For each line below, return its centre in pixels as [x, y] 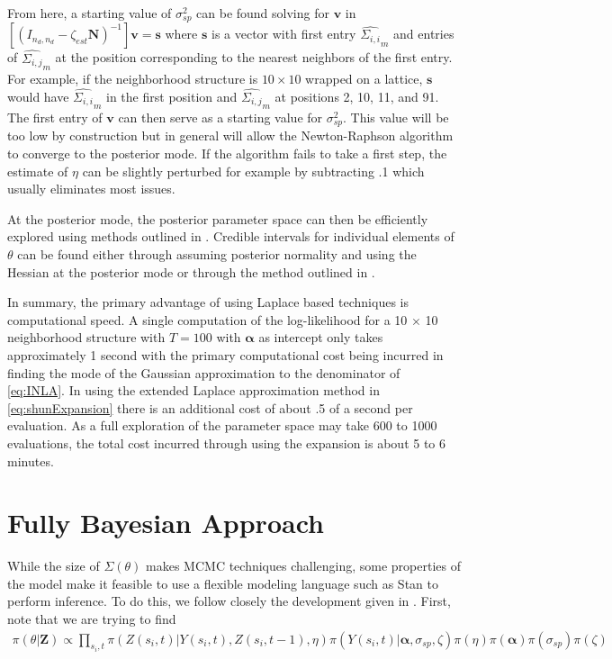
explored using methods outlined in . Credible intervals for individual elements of [231, 236]
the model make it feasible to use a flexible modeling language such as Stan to [223, 583]
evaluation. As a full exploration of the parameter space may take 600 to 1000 [222, 425]
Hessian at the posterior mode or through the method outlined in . [191, 271]
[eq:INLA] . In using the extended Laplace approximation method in [193, 390]
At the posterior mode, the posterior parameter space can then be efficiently [218, 218]
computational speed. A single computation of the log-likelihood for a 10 [207, 319]
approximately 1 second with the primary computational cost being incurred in [225, 354]
